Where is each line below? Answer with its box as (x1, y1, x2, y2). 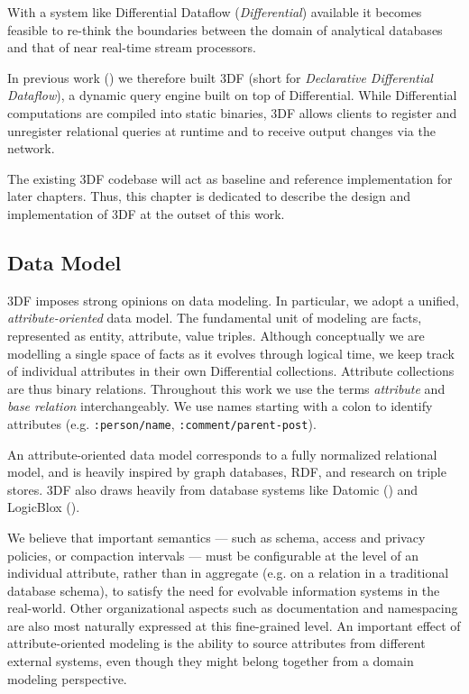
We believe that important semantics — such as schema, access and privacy (7, 527, 426, 546)
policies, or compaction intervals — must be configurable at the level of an (7, 545, 419, 564)
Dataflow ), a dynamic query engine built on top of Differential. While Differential (7, 86, 457, 105)
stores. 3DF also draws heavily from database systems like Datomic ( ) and (7, 479, 418, 498)
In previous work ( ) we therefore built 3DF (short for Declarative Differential (7, 68, 433, 87)
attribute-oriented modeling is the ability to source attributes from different (7, 634, 426, 653)
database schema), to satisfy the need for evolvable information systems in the (7, 580, 440, 599)
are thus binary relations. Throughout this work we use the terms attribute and (7, 379, 446, 397)
